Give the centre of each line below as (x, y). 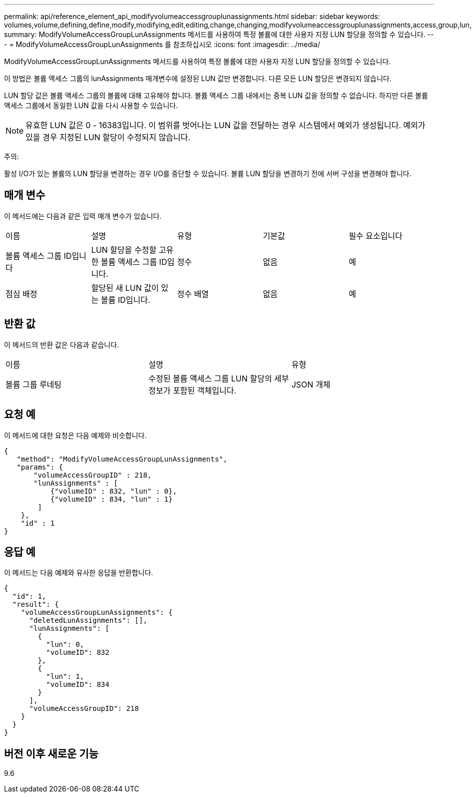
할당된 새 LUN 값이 (125, 288)
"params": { (40, 467)
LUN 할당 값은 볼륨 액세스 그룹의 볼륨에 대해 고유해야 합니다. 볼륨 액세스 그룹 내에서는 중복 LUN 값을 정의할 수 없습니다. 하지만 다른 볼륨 (216, 95)
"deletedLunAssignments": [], (88, 621)
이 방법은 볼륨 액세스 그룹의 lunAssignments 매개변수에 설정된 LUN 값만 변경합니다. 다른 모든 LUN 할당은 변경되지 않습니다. (198, 78)
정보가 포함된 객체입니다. (192, 390)
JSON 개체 (311, 384)
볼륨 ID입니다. (125, 300)
